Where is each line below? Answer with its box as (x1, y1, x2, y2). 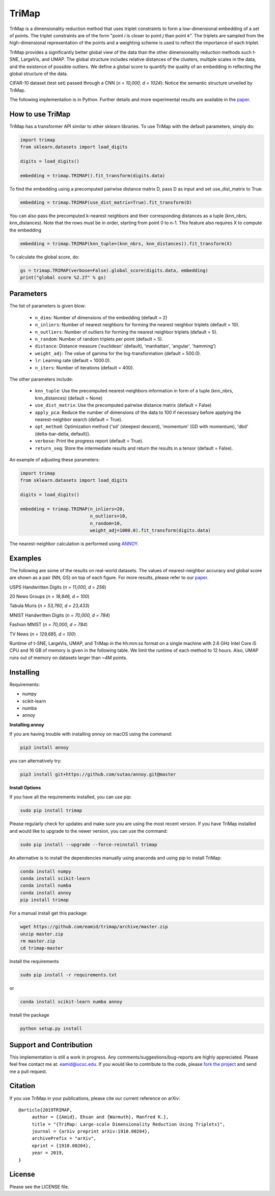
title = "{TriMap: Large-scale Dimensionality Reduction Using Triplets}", (32, 1121, 226, 1127)
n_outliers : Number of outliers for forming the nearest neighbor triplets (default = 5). (35, 329, 218, 335)
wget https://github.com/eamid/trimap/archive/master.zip (20, 924, 168, 930)
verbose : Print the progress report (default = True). (35, 438, 144, 444)
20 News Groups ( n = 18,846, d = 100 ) (9, 593, 90, 600)
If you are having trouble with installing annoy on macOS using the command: (9, 731, 173, 737)
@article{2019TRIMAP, (18, 1107, 72, 1113)
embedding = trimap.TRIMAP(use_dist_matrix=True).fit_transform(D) (20, 199, 193, 205)
